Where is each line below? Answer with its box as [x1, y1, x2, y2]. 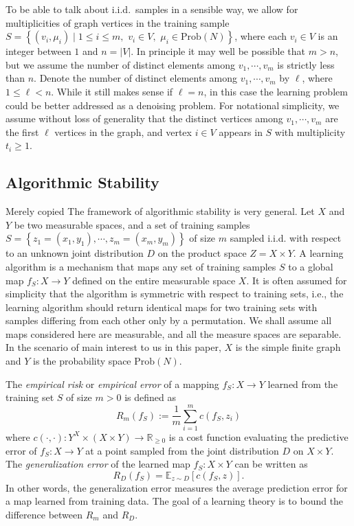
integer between [5, 44, 71, 58]
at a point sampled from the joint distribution [85, 443, 279, 457]
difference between [5, 507, 83, 521]
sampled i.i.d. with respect [230, 231, 342, 245]
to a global [288, 259, 333, 273]
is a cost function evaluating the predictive [168, 429, 349, 444]
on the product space [157, 246, 247, 260]
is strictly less [277, 57, 335, 71]
